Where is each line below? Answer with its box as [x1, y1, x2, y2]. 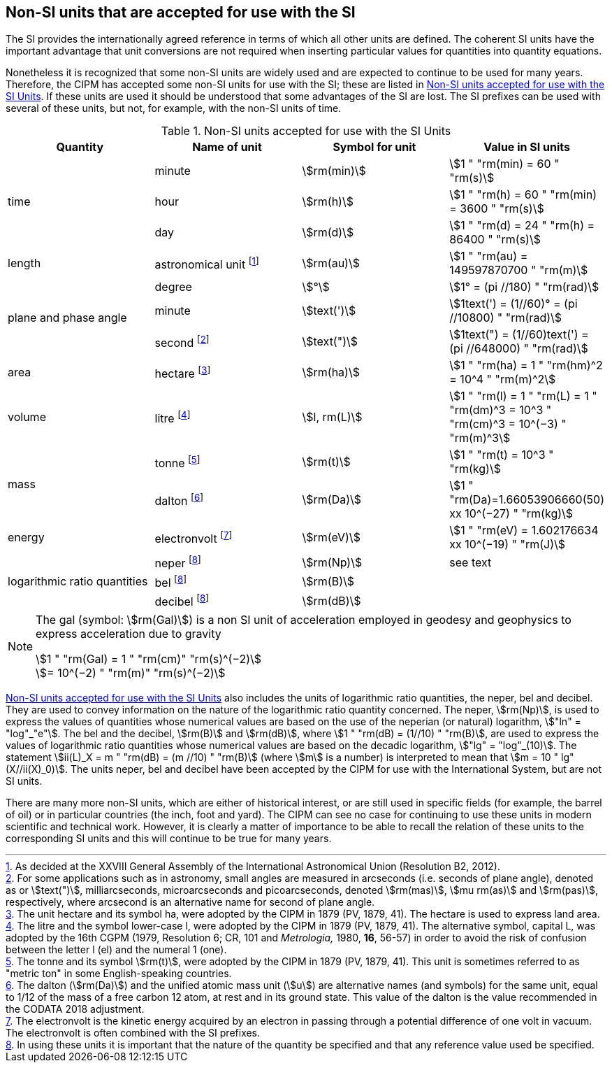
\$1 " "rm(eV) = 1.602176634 [449, 523, 599, 538]
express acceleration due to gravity [36, 627, 221, 641]
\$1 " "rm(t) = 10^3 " [449, 448, 554, 462]
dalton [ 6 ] [154, 491, 204, 508]
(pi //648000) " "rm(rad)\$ [449, 341, 588, 356]
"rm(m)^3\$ [449, 431, 511, 446]
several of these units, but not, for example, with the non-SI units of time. [6, 102, 342, 115]
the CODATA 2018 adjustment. [6, 1003, 145, 1016]
